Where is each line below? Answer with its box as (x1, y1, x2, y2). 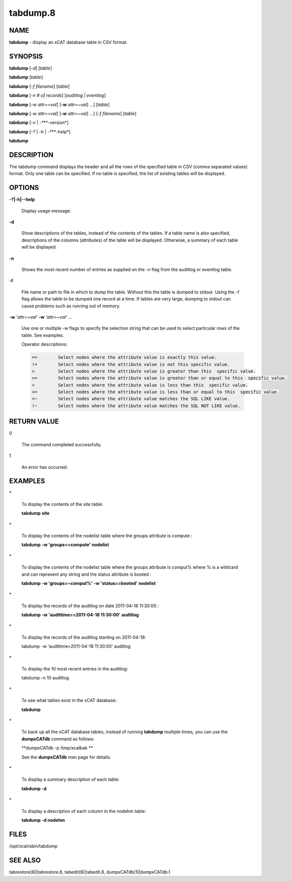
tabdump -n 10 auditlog (21, 675, 69, 681)
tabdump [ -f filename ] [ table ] (9, 83, 70, 89)
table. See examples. (21, 332, 64, 338)
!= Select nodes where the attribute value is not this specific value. (32, 361, 230, 367)
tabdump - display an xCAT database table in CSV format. (9, 40, 128, 45)
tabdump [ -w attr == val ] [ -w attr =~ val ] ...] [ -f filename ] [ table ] (9, 110, 137, 116)
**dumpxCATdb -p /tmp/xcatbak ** (21, 745, 93, 751)
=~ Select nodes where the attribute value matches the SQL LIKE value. (32, 396, 230, 402)
